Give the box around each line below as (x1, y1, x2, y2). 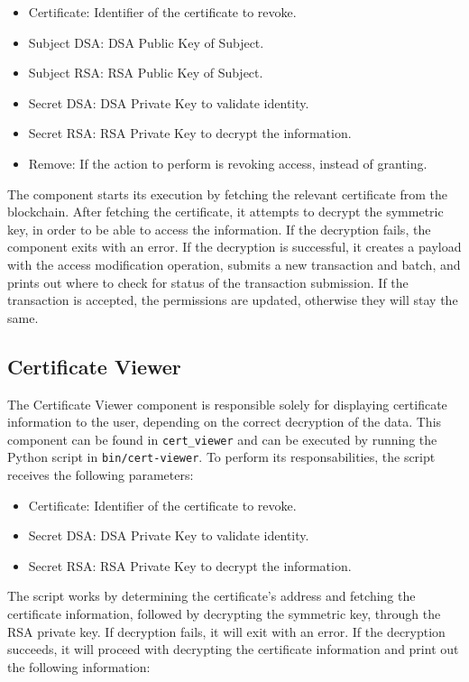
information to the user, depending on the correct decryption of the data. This (7, 412, 442, 431)
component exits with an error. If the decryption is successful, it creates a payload (7, 237, 462, 256)
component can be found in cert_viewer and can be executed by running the (7, 429, 437, 448)
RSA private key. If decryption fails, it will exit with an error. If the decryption (7, 622, 446, 641)
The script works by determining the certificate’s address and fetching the (7, 586, 416, 605)
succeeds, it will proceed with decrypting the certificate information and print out (7, 640, 459, 659)
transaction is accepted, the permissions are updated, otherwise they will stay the (7, 290, 458, 309)
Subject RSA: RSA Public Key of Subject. (28, 63, 263, 82)
